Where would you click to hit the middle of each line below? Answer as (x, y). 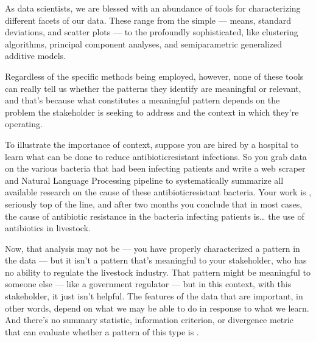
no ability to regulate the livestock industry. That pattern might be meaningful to (158, 272)
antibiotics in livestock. (48, 228)
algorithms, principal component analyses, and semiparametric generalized (144, 44)
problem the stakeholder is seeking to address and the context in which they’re (152, 112)
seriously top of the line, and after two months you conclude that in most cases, (154, 204)
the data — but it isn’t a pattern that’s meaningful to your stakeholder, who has (156, 260)
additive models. (36, 56)
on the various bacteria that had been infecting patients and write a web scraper (155, 168)
